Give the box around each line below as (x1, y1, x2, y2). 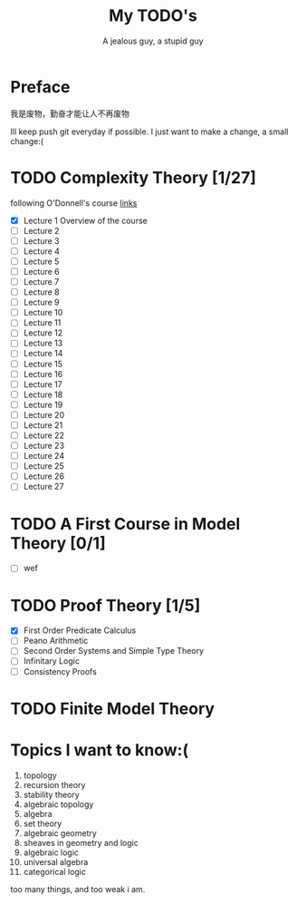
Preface (10, 76, 71, 97)
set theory (23, 818, 62, 829)
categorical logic (23, 866, 87, 877)
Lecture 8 (23, 287, 60, 297)
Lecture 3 (23, 235, 60, 246)
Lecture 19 (23, 399, 63, 410)
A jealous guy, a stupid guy (102, 35, 204, 46)
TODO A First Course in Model (10, 513, 241, 534)
